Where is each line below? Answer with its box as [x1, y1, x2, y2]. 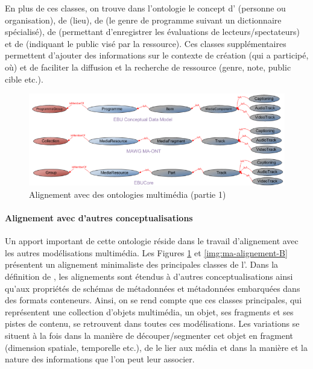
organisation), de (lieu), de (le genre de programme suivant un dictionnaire [5, 13, 282, 26]
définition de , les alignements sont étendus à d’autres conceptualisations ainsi [5, 270, 293, 283]
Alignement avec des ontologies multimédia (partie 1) [29, 188, 226, 200]
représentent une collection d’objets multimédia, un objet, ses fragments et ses [5, 305, 294, 318]
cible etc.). [5, 72, 43, 85]
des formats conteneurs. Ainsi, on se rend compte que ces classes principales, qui [5, 294, 302, 306]
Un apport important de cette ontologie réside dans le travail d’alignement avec [5, 235, 299, 247]
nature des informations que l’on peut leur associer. [5, 353, 195, 365]
